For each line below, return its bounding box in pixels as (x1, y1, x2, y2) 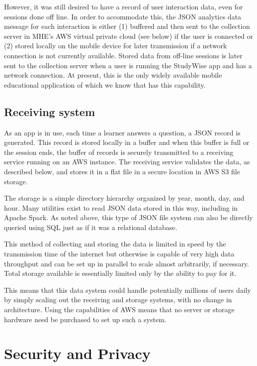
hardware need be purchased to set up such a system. (4, 314, 167, 324)
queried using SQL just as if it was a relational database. (4, 222, 177, 232)
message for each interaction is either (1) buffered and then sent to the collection (4, 21, 250, 31)
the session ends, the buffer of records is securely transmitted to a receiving (4, 146, 234, 157)
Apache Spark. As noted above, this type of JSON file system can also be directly (4, 212, 253, 223)
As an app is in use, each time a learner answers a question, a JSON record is (4, 127, 241, 137)
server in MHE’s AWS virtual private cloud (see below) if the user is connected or (4, 30, 254, 41)
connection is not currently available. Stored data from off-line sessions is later (4, 50, 243, 60)
